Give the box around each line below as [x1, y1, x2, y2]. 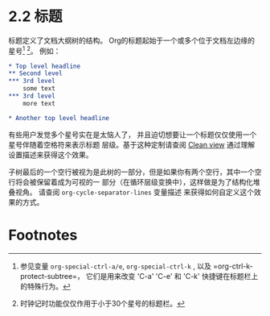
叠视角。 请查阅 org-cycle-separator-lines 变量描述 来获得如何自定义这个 [8, 187, 255, 197]
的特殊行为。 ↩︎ [19, 281, 71, 291]
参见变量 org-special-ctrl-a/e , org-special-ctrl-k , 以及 [19, 261, 211, 271]
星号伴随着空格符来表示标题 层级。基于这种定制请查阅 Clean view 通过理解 [8, 139, 256, 149]
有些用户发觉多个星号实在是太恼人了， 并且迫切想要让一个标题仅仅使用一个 [8, 130, 257, 139]
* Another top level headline [8, 114, 110, 122]
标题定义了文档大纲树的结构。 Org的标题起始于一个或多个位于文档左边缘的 [8, 35, 256, 45]
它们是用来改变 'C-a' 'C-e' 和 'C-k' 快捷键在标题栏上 [85, 271, 259, 281]
